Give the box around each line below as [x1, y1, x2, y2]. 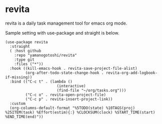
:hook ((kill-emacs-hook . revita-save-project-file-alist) [9, 66, 137, 71]
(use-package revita [5, 39, 48, 45]
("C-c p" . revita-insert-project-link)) [25, 96, 113, 101]
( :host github [9, 48, 41, 53]
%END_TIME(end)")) [5, 114, 43, 119]
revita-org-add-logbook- [105, 70, 157, 75]
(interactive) [56, 83, 86, 88]
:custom [9, 101, 26, 106]
